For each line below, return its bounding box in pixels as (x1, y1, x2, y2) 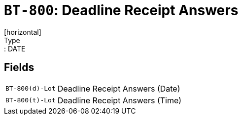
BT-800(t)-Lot (5, 96, 56, 104)
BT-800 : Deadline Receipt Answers (4, 2, 239, 19)
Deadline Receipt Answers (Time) (57, 95, 182, 105)
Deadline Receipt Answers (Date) (57, 83, 180, 94)
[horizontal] (4, 27, 41, 36)
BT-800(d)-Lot (5, 85, 56, 93)
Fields (4, 61, 35, 74)
